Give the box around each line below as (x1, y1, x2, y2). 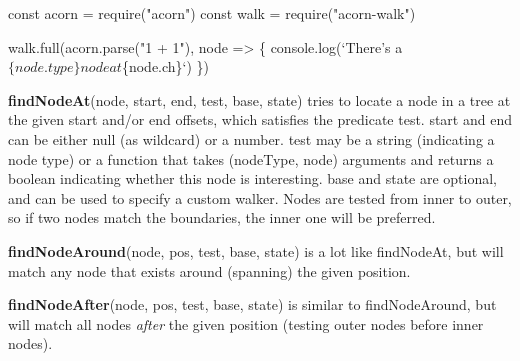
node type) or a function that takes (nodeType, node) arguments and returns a (8, 148, 494, 169)
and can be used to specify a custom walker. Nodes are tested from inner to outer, (8, 187, 512, 208)
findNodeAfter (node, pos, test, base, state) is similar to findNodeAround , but (8, 294, 497, 315)
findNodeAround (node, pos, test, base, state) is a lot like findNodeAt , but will (8, 240, 504, 261)
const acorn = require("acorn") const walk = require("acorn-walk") (8, 3, 416, 23)
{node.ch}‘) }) (121, 56, 210, 77)
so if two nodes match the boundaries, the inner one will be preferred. (8, 207, 436, 228)
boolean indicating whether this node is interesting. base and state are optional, (8, 168, 498, 189)
